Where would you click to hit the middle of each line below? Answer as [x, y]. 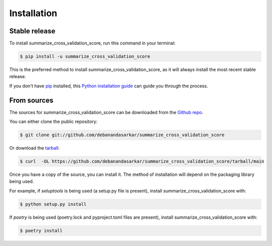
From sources [31, 100]
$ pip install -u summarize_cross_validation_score [85, 56]
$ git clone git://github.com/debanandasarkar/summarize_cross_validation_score [122, 135]
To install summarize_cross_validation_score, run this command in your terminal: [92, 43]
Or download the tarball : [35, 148]
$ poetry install [41, 230]
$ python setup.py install [53, 204]
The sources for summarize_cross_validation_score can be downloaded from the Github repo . [106, 112]
